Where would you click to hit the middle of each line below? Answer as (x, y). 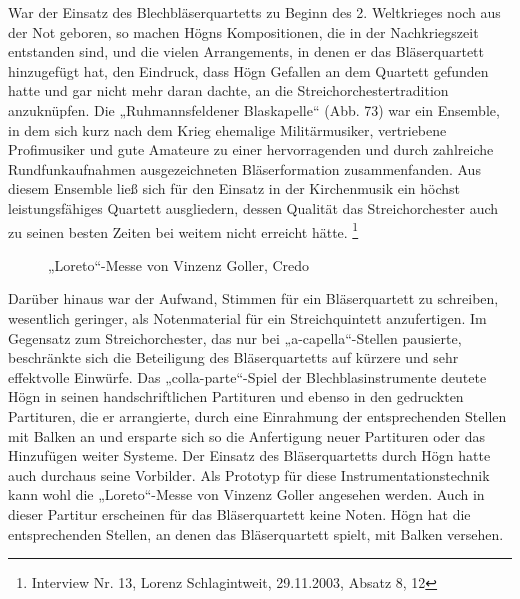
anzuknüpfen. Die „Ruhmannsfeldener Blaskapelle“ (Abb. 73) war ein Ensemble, (254, 109)
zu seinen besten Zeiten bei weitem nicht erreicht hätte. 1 (183, 230)
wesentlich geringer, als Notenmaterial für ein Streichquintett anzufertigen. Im (247, 317)
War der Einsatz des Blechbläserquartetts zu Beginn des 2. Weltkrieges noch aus (254, 12)
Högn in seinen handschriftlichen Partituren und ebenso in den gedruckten (236, 396)
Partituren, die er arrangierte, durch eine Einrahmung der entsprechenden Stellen (257, 415)
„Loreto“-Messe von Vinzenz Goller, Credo (179, 264)
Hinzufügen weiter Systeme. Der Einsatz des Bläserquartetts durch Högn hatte (249, 455)
